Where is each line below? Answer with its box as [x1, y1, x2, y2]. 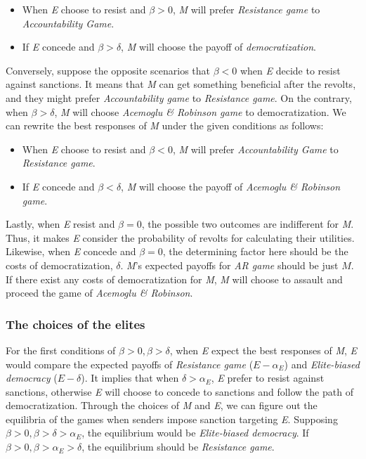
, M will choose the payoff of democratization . [121, 39, 316, 54]
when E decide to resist [240, 63, 341, 77]
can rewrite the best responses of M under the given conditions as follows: [6, 118, 324, 133]
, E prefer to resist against [211, 370, 325, 385]
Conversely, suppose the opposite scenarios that [6, 63, 211, 77]
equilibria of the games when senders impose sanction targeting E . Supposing [6, 411, 338, 426]
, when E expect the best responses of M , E [169, 342, 358, 357]
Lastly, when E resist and [6, 216, 115, 231]
